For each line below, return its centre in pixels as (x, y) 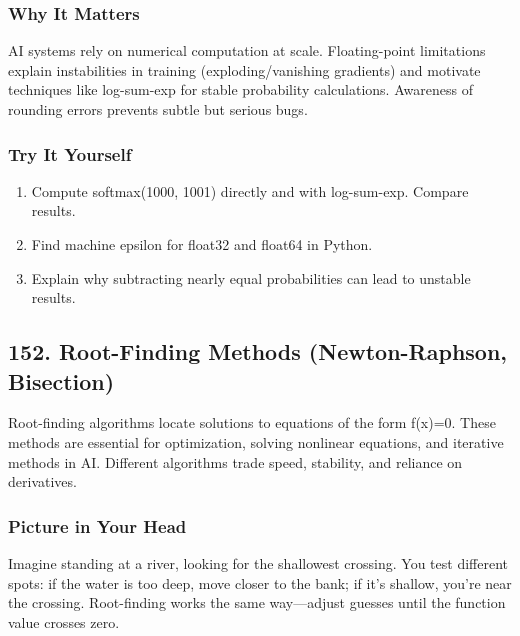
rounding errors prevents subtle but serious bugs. (158, 109)
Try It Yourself (70, 153)
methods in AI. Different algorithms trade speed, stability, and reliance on (235, 461)
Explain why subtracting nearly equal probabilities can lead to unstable (251, 277)
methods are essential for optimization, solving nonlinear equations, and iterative (256, 441)
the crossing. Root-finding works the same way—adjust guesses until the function (257, 602)
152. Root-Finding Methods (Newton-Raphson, (258, 351)
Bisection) (61, 380)
